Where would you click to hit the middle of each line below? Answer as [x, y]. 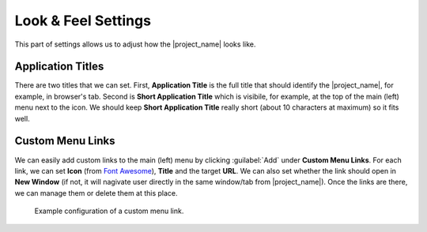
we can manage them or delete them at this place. [96, 193]
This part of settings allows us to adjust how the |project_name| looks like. [135, 44]
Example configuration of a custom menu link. [109, 211]
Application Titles [59, 67]
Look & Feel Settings [83, 21]
